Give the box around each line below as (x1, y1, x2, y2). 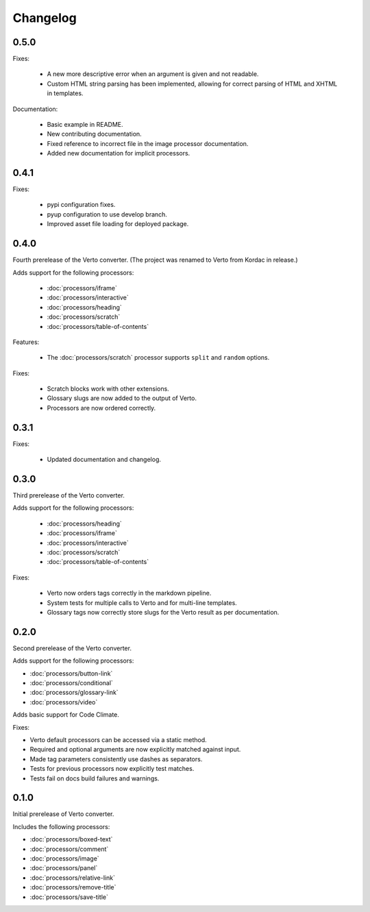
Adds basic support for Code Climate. (12, 711, 120, 719)
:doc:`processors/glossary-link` (29, 689, 119, 697)
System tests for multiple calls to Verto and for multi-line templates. (47, 598, 238, 606)
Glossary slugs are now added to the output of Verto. (47, 394, 197, 402)
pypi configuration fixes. (47, 201, 116, 209)
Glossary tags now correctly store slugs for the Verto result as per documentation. (47, 608, 280, 616)
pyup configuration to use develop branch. (47, 210, 168, 219)
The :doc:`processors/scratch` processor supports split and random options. (47, 354, 270, 362)
